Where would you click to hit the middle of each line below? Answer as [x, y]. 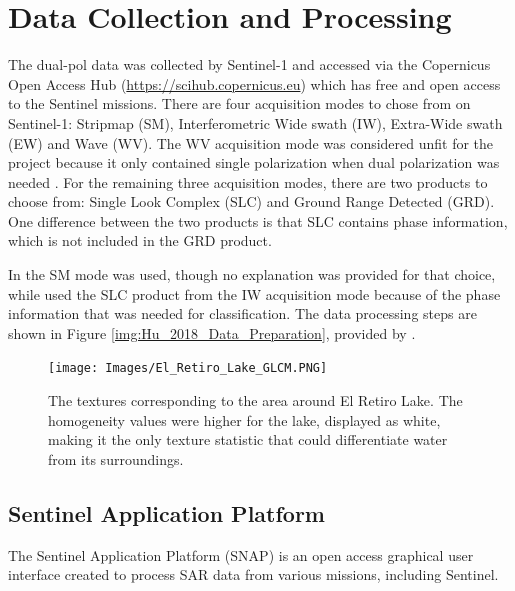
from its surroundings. [116, 458]
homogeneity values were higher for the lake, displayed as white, [244, 419]
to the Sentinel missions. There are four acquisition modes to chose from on [239, 103]
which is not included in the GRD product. [140, 240]
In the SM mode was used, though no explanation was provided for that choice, [252, 274]
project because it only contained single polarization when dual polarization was [254, 162]
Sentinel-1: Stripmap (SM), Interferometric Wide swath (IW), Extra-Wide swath [255, 122]
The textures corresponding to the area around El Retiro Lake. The [255, 400]
